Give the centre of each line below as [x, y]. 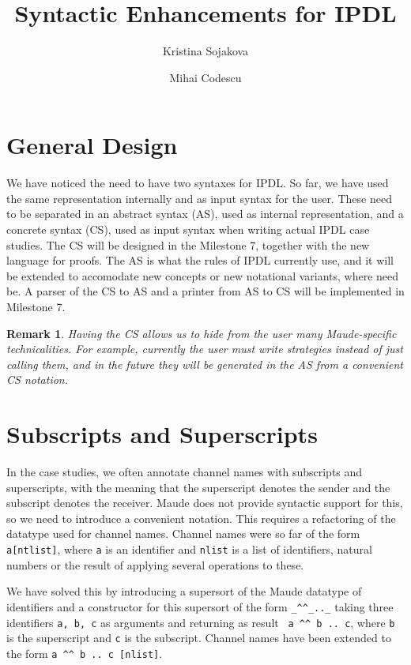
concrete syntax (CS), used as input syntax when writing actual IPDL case [188, 229]
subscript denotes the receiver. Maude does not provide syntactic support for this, [205, 503]
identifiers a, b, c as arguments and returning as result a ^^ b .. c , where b [201, 622]
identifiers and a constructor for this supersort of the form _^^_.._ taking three [200, 606]
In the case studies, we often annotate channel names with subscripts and [185, 472]
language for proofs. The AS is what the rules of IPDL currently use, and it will [200, 260]
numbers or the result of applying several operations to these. [155, 564]
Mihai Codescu [205, 77]
